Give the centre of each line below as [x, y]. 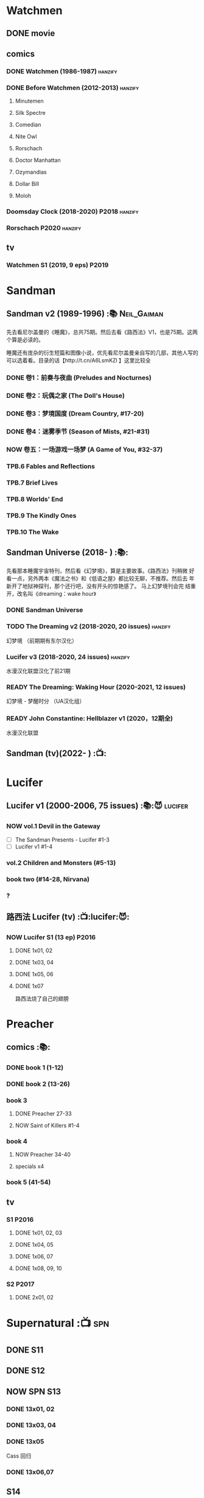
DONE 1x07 [29, 986]
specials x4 [30, 1166]
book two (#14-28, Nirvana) [48, 879]
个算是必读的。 [25, 340]
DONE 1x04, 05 [34, 1244]
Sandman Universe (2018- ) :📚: [68, 552]
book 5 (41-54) [29, 1182]
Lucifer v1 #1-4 [34, 846]
